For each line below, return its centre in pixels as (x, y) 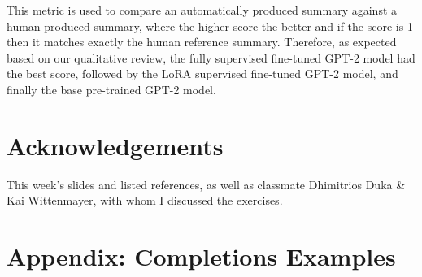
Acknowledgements (115, 145)
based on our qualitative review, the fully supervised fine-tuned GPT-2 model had (211, 57)
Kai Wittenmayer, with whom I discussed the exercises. (145, 200)
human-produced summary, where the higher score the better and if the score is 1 (210, 26)
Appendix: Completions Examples (201, 256)
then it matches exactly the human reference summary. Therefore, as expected (202, 42)
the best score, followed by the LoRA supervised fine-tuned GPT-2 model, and (202, 74)
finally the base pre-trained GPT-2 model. (111, 89)
